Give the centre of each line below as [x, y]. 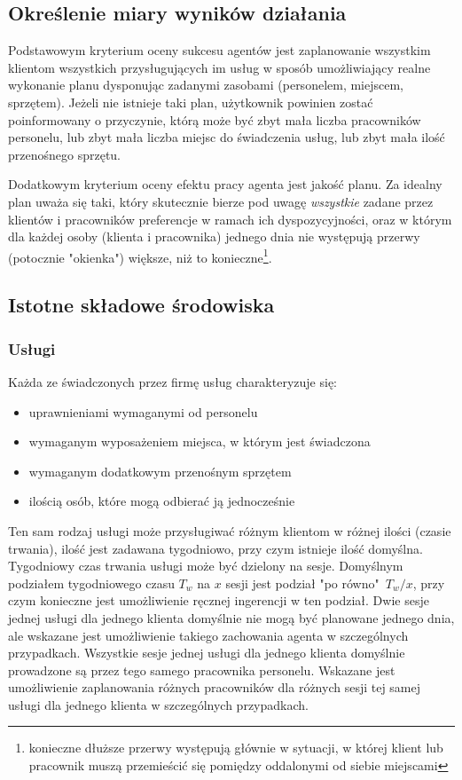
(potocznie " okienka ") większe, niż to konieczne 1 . [140, 256]
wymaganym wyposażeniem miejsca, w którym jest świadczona [200, 441]
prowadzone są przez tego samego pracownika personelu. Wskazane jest [202, 670]
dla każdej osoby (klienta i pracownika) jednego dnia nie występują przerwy [214, 236]
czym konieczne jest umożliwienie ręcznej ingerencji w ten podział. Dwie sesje [219, 600]
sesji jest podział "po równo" [302, 583]
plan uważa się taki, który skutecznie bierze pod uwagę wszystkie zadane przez [221, 201]
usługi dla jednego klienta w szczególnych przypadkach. [158, 704]
